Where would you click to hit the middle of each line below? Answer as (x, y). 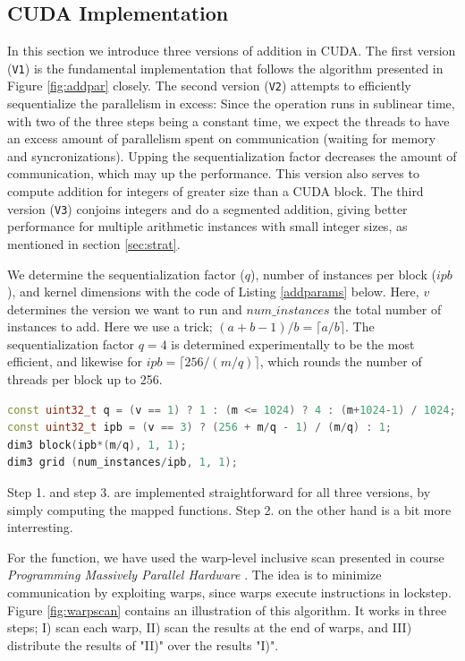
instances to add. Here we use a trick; (110, 326)
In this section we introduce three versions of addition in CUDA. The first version (232, 51)
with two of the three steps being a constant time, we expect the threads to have (228, 120)
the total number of (388, 309)
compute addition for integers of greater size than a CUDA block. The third (216, 191)
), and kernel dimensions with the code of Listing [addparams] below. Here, (213, 292)
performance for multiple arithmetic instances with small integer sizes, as (207, 226)
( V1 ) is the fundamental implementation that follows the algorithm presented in (225, 68)
